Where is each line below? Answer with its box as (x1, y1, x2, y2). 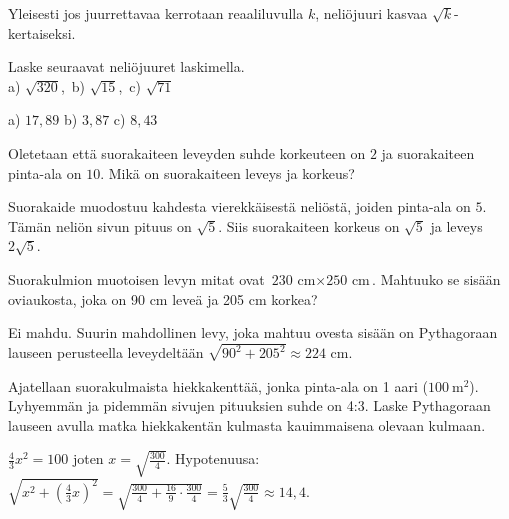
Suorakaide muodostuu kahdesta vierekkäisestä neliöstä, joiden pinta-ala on (8, 196, 471, 217)
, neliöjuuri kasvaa (315, 3, 428, 23)
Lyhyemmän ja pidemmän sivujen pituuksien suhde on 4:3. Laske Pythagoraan (8, 395, 491, 416)
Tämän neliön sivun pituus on (8, 215, 192, 236)
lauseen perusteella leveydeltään (8, 342, 204, 362)
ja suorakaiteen (381, 142, 475, 163)
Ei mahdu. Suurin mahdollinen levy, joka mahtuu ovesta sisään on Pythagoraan (8, 322, 498, 343)
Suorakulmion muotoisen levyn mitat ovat (8, 268, 265, 289)
